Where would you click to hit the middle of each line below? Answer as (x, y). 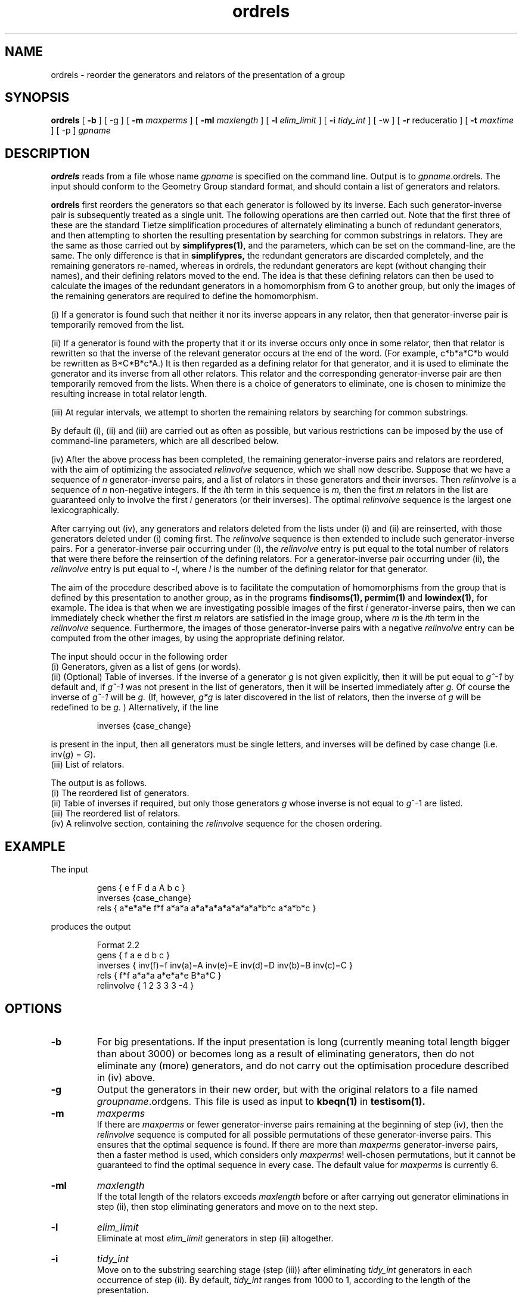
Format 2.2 (118, 945)
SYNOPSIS (37, 98)
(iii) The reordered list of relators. (116, 813)
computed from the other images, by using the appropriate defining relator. (198, 638)
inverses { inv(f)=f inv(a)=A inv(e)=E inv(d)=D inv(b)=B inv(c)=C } (225, 965)
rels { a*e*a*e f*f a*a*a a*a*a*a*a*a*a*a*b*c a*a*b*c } (206, 908)
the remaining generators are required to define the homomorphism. (185, 296)
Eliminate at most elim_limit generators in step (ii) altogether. (215, 1238)
